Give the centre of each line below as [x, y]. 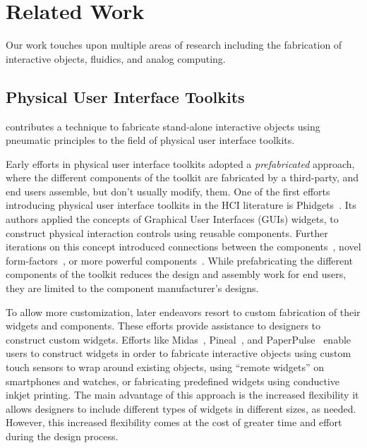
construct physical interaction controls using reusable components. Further [167, 232]
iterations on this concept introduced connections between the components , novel [183, 247]
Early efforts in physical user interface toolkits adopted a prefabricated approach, [180, 163]
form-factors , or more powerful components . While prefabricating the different [180, 260]
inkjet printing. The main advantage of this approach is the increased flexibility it [182, 395]
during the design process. [62, 436]
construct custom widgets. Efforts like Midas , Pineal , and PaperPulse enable [179, 339]
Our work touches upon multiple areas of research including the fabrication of [174, 45]
